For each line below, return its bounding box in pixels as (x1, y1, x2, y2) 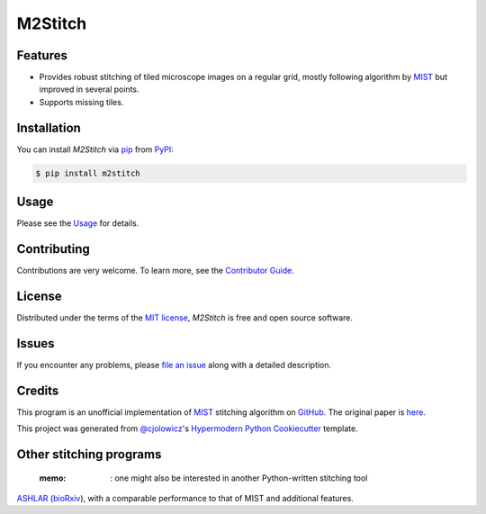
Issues (16, 336, 55, 351)
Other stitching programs (16, 446, 162, 463)
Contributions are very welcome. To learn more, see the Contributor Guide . (16, 266, 294, 276)
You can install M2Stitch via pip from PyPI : (16, 144, 175, 155)
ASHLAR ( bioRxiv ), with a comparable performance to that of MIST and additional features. (16, 493, 355, 504)
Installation (16, 120, 81, 135)
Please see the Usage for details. (16, 218, 139, 229)
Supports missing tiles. (39, 96, 124, 107)
